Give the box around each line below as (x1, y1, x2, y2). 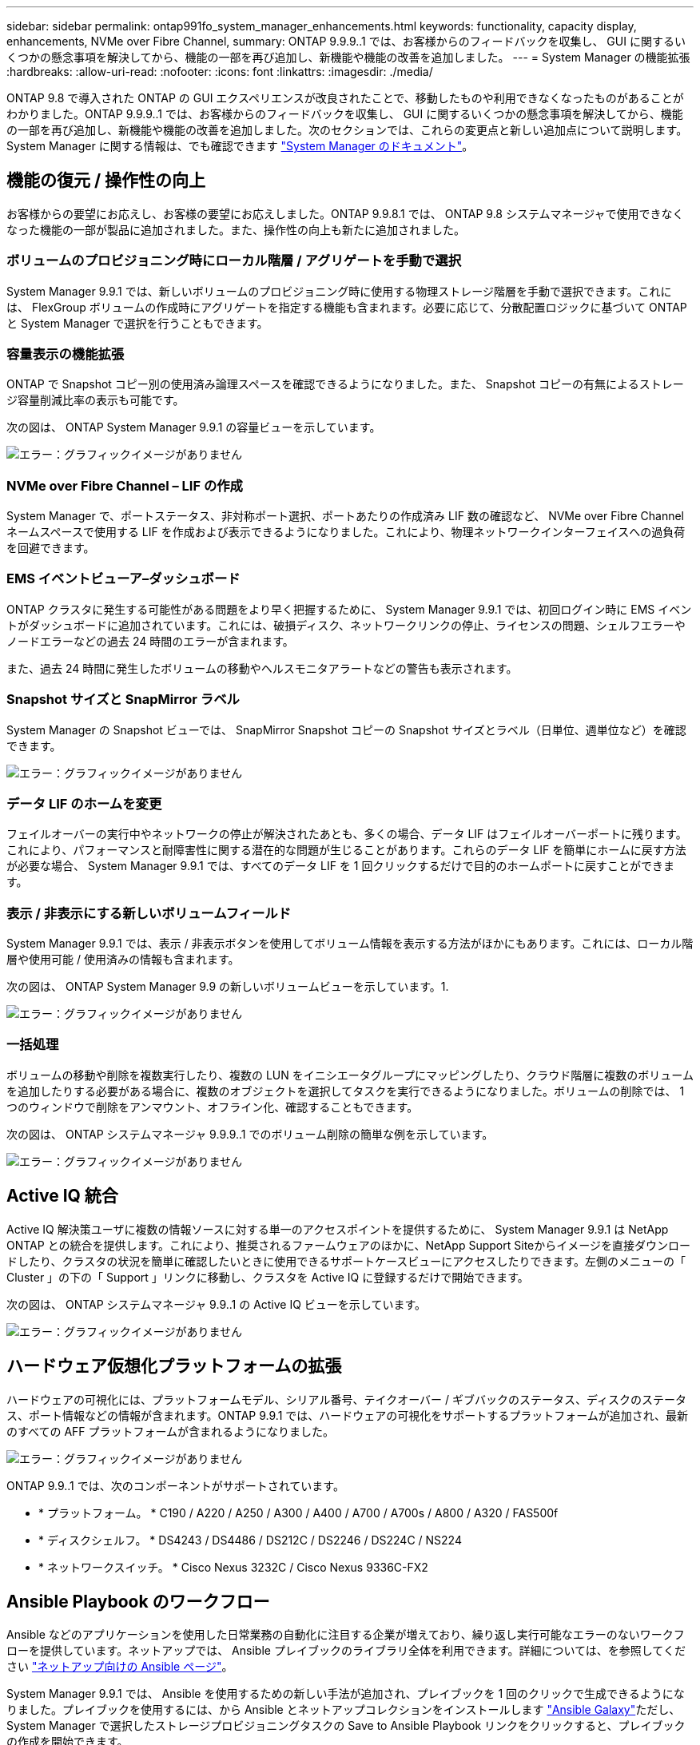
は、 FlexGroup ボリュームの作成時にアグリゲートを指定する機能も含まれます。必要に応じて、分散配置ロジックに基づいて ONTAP (6, 300, 687, 314)
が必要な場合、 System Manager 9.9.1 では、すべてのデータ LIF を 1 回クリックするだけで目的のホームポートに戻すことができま (6, 859, 675, 873)
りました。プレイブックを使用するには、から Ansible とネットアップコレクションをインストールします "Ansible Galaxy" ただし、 (6, 1703, 681, 1717)
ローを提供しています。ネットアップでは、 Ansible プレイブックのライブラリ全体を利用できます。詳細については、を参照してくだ (6, 1644, 686, 1658)
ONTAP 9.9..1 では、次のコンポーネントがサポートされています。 (6, 1478, 344, 1493)
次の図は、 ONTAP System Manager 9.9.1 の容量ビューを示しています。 (6, 420, 381, 435)
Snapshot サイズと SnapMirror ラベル (6, 691, 240, 708)
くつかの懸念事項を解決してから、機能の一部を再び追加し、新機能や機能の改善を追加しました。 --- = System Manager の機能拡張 (6, 50, 690, 64)
